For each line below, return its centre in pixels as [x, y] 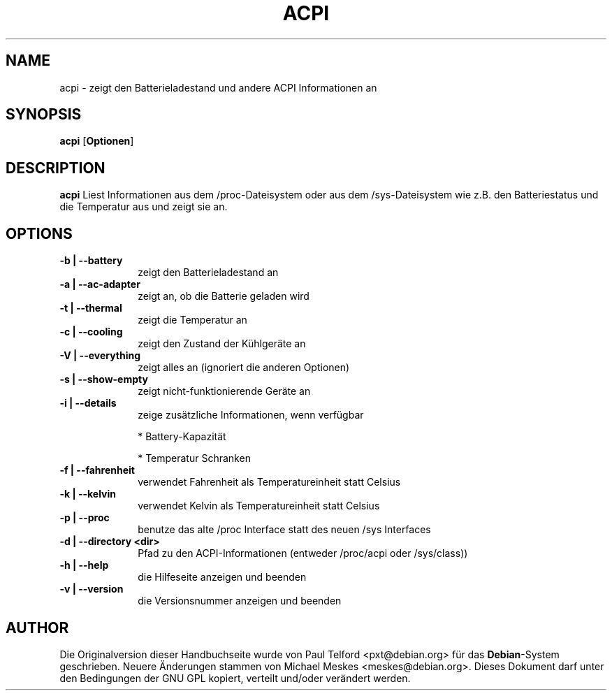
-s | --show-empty [104, 379]
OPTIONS [39, 233]
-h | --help [84, 565]
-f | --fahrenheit [97, 470]
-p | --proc [85, 518]
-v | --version [92, 589]
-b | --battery [91, 261]
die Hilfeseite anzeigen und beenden [222, 577]
